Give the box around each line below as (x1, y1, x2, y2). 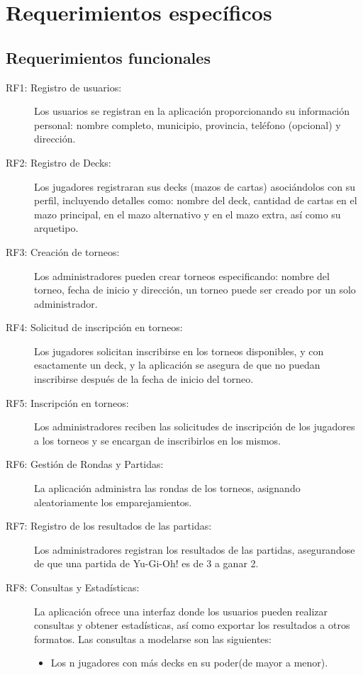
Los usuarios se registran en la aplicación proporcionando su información (34, 104, 350, 118)
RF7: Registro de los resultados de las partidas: (6, 518, 212, 533)
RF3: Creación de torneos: (6, 244, 120, 259)
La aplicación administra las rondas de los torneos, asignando (34, 481, 301, 496)
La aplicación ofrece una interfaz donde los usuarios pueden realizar (34, 603, 328, 618)
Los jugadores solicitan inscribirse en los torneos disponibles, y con (34, 343, 324, 358)
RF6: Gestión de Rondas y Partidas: (6, 457, 164, 472)
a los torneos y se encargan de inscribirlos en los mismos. (34, 433, 281, 447)
